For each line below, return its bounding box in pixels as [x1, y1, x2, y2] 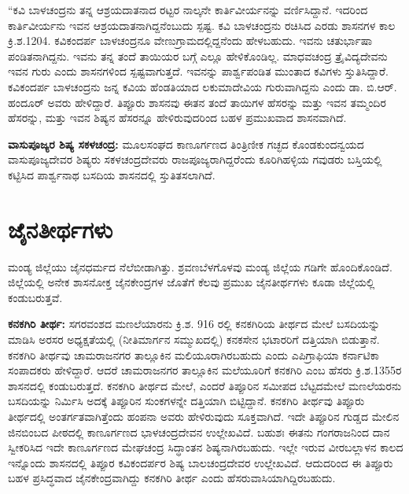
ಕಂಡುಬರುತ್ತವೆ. [8, 289, 63, 305]
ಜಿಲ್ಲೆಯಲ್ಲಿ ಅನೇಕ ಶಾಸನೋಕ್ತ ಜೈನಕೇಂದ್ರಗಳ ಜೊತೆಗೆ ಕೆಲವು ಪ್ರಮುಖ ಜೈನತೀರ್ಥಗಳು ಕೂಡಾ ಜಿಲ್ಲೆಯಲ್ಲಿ [8, 274, 375, 290]
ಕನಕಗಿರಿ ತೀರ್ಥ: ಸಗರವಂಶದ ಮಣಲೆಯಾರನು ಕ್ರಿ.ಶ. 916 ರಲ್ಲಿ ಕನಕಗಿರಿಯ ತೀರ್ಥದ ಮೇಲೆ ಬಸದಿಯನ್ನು [8, 315, 381, 332]
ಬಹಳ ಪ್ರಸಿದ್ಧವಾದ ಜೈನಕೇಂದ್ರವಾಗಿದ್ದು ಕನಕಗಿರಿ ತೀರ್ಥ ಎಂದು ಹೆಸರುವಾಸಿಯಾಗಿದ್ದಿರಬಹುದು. [8, 470, 336, 486]
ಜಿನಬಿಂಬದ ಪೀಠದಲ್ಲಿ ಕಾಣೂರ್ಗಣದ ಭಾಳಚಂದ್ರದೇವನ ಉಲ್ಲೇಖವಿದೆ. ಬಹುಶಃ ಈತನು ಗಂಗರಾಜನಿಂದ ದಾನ [8, 423, 390, 440]
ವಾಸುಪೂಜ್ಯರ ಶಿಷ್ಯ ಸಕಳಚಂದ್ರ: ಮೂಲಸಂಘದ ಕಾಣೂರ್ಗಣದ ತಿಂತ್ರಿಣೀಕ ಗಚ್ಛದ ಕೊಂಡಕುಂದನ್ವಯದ [8, 135, 364, 152]
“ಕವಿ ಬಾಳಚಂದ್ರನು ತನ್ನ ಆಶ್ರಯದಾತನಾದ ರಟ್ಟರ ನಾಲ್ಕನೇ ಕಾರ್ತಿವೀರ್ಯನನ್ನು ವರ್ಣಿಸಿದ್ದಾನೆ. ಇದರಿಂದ [8, 2, 368, 17]
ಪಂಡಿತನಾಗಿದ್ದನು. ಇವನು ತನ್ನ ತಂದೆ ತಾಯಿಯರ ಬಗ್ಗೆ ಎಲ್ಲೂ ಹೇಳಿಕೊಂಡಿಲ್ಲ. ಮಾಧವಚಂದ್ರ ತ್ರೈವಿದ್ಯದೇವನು [8, 47, 388, 64]
